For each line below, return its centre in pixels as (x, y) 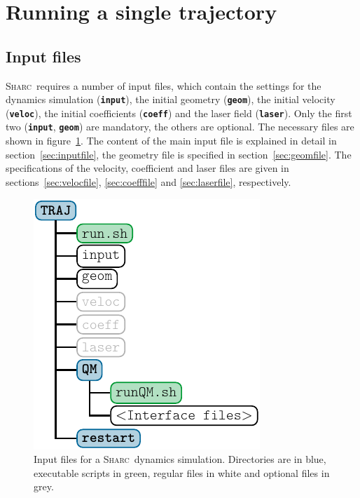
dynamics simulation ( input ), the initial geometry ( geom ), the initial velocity (171, 99)
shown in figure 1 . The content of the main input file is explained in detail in (171, 141)
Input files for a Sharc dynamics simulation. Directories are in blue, (180, 459)
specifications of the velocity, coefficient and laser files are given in (147, 168)
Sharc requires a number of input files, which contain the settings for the (164, 85)
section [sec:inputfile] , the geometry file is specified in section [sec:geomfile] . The (179, 154)
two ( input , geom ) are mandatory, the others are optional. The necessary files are (180, 127)
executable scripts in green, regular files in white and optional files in (182, 472)
